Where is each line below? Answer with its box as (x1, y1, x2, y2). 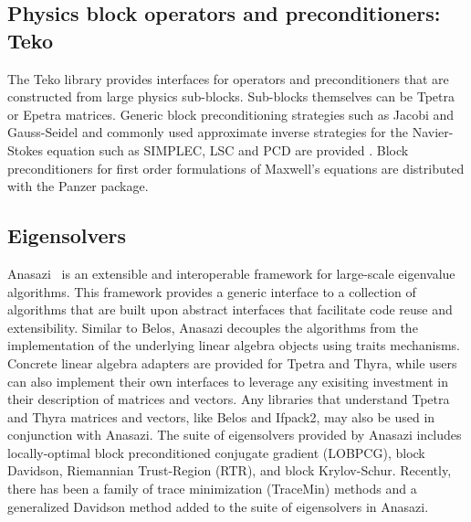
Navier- (412, 123, 454, 142)
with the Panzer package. (7, 176, 149, 196)
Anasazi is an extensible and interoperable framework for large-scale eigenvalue (7, 263, 455, 282)
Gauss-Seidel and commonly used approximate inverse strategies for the (7, 123, 408, 142)
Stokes (7, 140, 43, 159)
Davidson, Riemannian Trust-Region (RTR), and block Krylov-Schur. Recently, (7, 461, 452, 480)
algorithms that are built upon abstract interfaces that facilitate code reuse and (7, 300, 453, 319)
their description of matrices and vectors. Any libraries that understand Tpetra (7, 389, 450, 409)
